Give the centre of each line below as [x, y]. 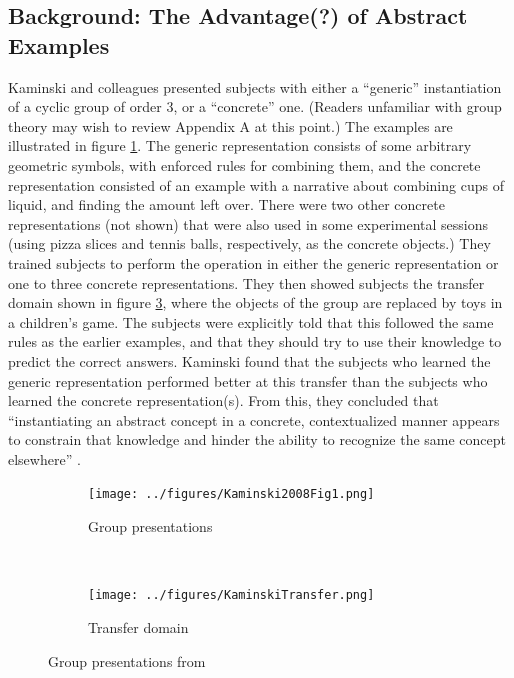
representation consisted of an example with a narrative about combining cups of [256, 184]
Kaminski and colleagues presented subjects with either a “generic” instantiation [255, 86]
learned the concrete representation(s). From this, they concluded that [223, 400]
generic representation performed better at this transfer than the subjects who [248, 380]
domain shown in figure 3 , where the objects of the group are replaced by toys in [255, 302]
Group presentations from [127, 660]
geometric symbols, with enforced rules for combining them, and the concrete [244, 164]
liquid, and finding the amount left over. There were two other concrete [226, 204]
